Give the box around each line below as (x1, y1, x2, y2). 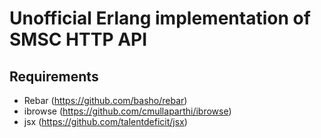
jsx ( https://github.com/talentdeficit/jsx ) (23, 116, 188, 127)
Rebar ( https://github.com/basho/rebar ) (23, 95, 188, 106)
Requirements (9, 68, 99, 85)
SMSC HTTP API (9, 28, 148, 51)
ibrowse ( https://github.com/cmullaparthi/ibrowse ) (23, 105, 232, 117)
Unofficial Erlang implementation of (9, 7, 311, 30)
